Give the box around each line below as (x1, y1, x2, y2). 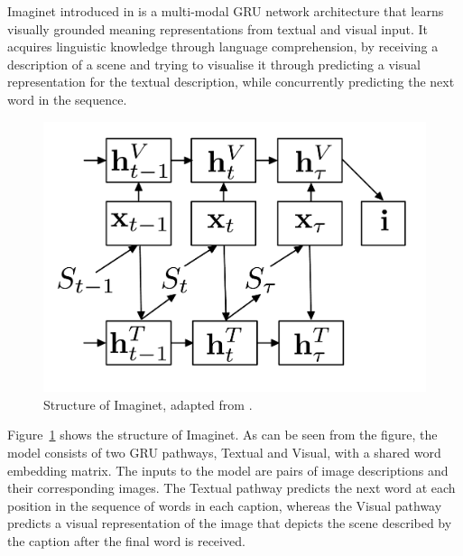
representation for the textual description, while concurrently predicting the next (7, 72, 455, 91)
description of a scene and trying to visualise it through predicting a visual (7, 54, 421, 73)
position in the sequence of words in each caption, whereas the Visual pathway (7, 496, 442, 514)
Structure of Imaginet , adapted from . (43, 394, 253, 413)
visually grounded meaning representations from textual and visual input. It (7, 19, 429, 38)
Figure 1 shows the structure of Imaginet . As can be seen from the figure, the (7, 425, 438, 444)
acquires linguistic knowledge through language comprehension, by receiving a (7, 37, 439, 56)
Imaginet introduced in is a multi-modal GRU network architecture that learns (7, 2, 444, 20)
